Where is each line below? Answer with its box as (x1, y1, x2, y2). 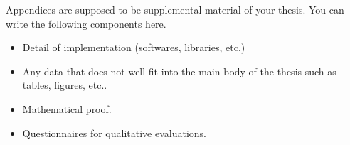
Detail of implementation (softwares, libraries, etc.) (22, 40, 245, 55)
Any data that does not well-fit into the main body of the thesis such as (22, 63, 336, 78)
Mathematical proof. (22, 101, 112, 116)
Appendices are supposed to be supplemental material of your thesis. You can (6, 2, 344, 16)
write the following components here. (6, 16, 166, 31)
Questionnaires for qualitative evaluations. (22, 125, 206, 140)
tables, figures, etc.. (22, 77, 107, 92)
